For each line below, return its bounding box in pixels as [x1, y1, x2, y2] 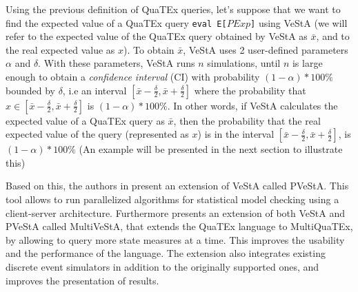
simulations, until [207, 56, 281, 70]
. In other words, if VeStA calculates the [167, 98, 338, 112]
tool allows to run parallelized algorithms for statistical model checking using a [6, 192, 339, 206]
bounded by [6, 83, 55, 97]
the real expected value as [6, 42, 115, 56]
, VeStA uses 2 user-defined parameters [183, 42, 348, 56]
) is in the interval [197, 127, 275, 141]
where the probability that [194, 83, 306, 97]
